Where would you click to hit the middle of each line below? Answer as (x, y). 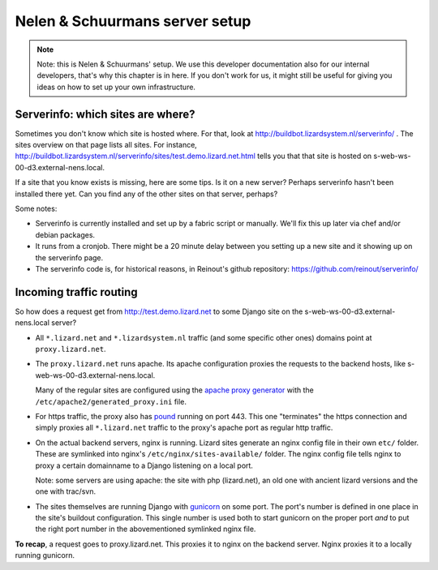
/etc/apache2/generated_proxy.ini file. (111, 401)
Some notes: (36, 208)
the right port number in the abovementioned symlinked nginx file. (146, 529)
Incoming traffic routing (76, 292)
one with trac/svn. (66, 491)
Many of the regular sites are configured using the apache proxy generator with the (174, 390)
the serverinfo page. (69, 257)
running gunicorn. (45, 555)
